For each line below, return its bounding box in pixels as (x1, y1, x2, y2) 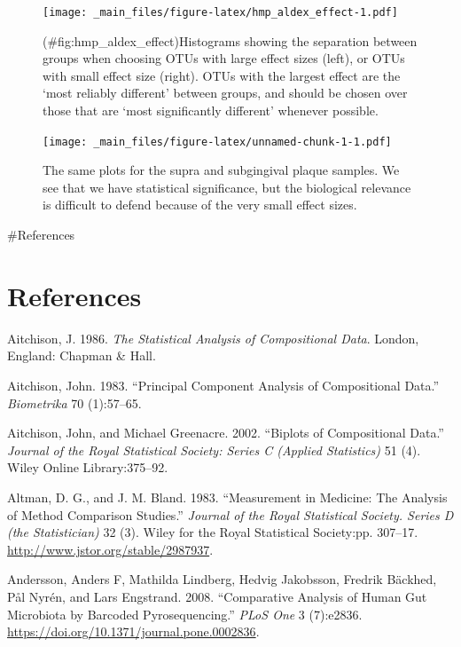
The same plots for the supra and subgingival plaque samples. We (43, 161, 400, 179)
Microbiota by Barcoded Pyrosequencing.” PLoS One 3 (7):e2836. (7, 604, 363, 623)
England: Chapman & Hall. (7, 346, 156, 365)
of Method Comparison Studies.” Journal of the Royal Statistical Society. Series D (7, 505, 454, 524)
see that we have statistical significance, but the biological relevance (43, 178, 411, 196)
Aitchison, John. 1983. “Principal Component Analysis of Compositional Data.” (7, 375, 440, 394)
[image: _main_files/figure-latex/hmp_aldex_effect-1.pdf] (43, 6, 398, 19)
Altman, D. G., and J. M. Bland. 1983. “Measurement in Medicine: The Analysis (7, 487, 448, 506)
